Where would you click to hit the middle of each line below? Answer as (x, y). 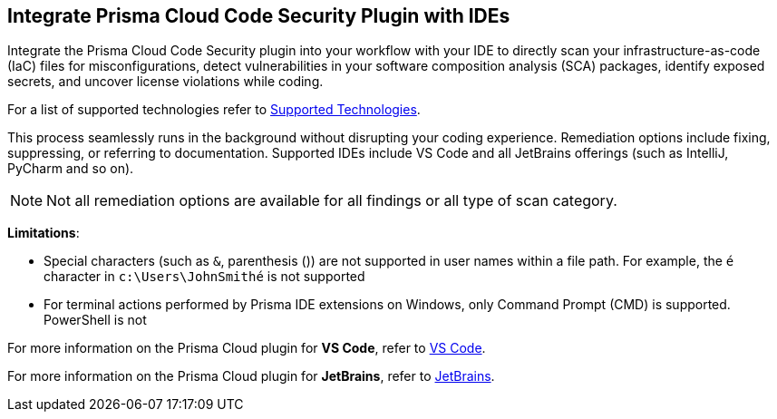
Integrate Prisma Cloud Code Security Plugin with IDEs (259, 16)
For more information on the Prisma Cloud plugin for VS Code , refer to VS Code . (247, 348)
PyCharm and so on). (71, 169)
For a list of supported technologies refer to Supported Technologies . (214, 110)
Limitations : (44, 233)
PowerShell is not (95, 320)
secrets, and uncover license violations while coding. (165, 82)
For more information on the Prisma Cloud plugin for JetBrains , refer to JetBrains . (251, 376)
